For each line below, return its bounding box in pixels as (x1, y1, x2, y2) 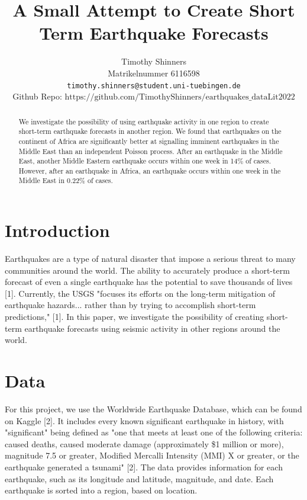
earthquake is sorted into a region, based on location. (5, 484, 198, 496)
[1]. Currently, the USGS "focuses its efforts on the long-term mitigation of (5, 287, 275, 299)
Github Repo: (12, 90, 62, 102)
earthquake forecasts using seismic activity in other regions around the (24, 322, 280, 334)
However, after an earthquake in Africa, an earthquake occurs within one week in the (18, 165, 281, 175)
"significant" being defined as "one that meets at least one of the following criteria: (5, 426, 303, 438)
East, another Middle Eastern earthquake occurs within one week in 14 (18, 156, 238, 166)
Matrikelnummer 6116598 (108, 66, 200, 79)
